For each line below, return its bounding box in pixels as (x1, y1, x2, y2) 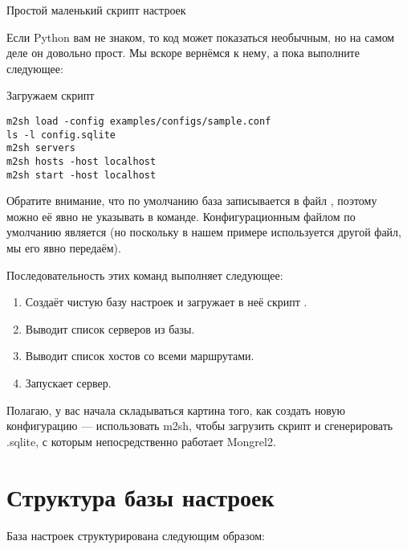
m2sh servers (6, 142, 75, 154)
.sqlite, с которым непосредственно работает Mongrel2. (6, 432, 276, 449)
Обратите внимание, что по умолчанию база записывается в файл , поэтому (6, 192, 377, 209)
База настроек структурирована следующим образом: (6, 526, 265, 543)
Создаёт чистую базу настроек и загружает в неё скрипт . (25, 293, 307, 310)
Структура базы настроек (6, 480, 275, 513)
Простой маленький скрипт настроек (6, 2, 186, 18)
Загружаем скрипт (6, 87, 95, 104)
